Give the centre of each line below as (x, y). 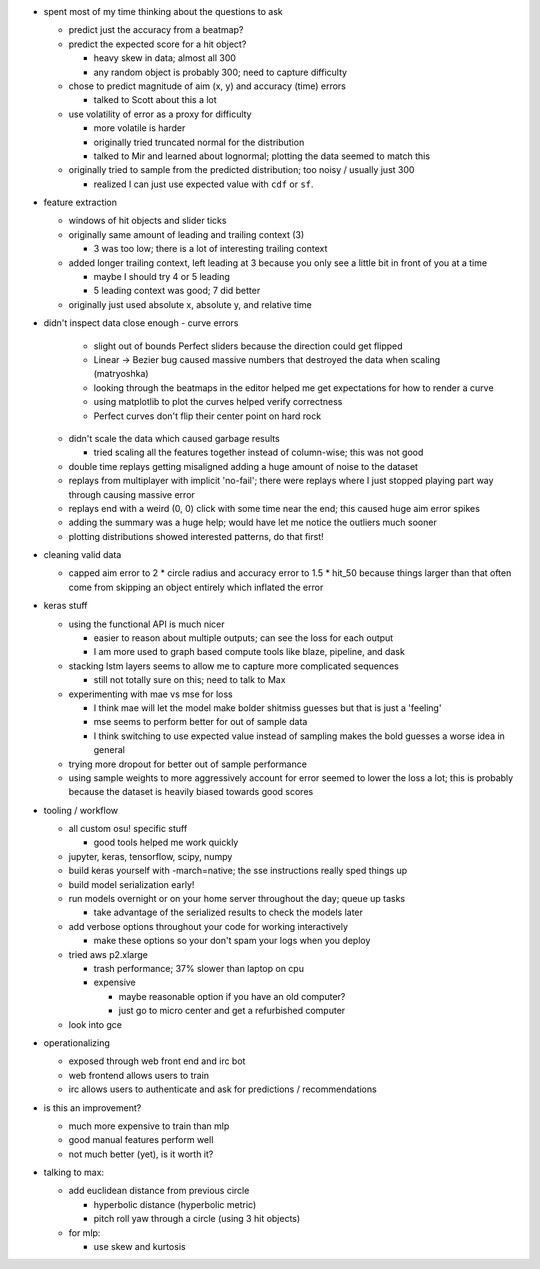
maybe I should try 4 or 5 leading (161, 277)
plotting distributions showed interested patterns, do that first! (196, 536)
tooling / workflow (81, 810)
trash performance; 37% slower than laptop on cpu (199, 968)
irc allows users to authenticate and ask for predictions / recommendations (222, 1089)
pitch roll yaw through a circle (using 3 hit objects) (197, 1219)
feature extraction (80, 202)
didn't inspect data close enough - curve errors (141, 323)
